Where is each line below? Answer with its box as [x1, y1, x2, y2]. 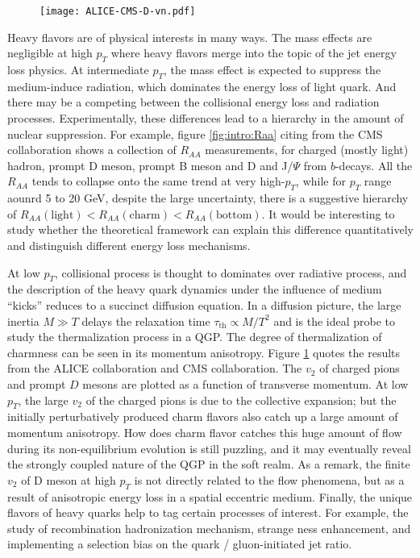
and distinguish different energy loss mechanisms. [7, 236, 251, 253]
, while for [296, 173, 346, 189]
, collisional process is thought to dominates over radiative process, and [55, 264, 407, 281]
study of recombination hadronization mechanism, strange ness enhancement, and [7, 519, 411, 536]
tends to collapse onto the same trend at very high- [31, 173, 285, 189]
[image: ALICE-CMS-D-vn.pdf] [40, 6, 196, 17]
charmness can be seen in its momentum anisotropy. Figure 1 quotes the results [7, 344, 401, 360]
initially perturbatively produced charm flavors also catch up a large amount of [7, 408, 398, 425]
